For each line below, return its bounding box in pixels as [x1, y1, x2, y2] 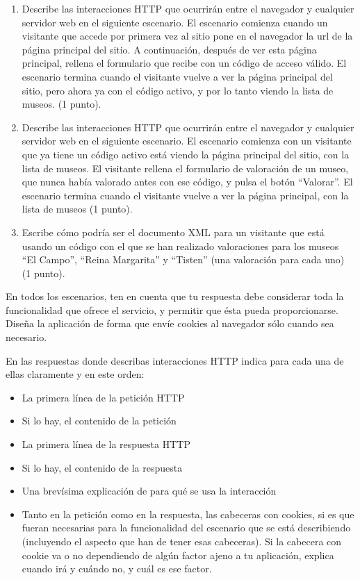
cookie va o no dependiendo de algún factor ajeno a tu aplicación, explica [22, 547, 334, 562]
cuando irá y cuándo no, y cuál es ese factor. [22, 561, 212, 576]
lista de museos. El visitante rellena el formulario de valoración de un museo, [22, 160, 349, 175]
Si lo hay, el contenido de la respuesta [22, 460, 183, 474]
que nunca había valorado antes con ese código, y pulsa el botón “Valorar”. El [22, 174, 353, 189]
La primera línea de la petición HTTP [22, 390, 185, 404]
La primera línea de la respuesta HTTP [22, 437, 190, 451]
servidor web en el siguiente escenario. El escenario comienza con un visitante [22, 133, 352, 148]
